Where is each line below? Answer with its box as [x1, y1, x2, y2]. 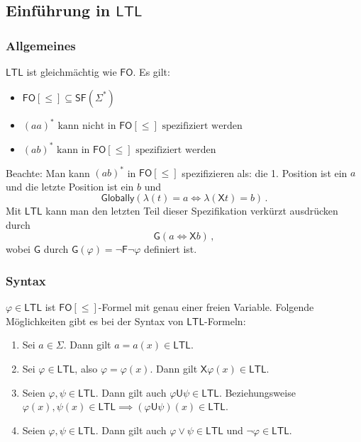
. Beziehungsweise [218, 385, 296, 399]
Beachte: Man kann [6, 165, 90, 180]
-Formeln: [204, 313, 246, 328]
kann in [57, 144, 90, 155]
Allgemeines [6, 36, 76, 54]
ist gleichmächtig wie [26, 64, 117, 79]
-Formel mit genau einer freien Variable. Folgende [98, 300, 314, 314]
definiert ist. [144, 242, 197, 256]
